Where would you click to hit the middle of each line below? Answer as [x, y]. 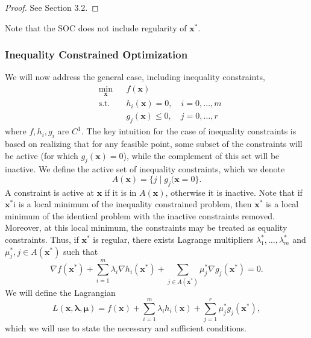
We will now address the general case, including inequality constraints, [135, 77]
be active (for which [42, 155]
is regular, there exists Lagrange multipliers [173, 239]
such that [81, 251]
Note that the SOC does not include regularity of [96, 27]
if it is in [121, 192]
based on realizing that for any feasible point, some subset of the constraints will [154, 143]
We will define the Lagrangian [60, 292]
